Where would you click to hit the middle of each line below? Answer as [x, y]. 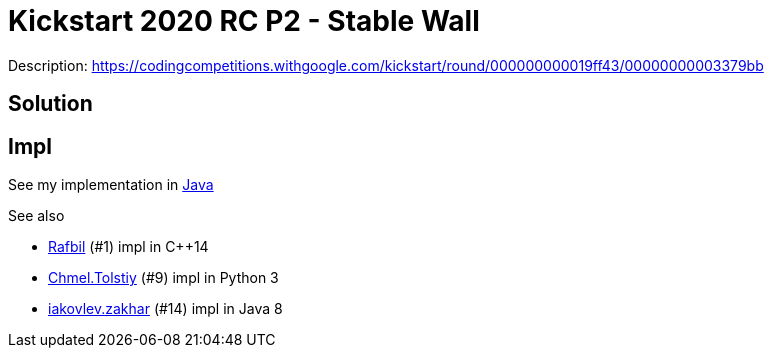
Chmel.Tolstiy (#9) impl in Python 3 [163, 278]
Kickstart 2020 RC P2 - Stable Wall [244, 21]
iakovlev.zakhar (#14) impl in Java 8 [165, 309]
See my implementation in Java [111, 185]
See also [36, 216]
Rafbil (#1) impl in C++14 [128, 247]
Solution [50, 104]
